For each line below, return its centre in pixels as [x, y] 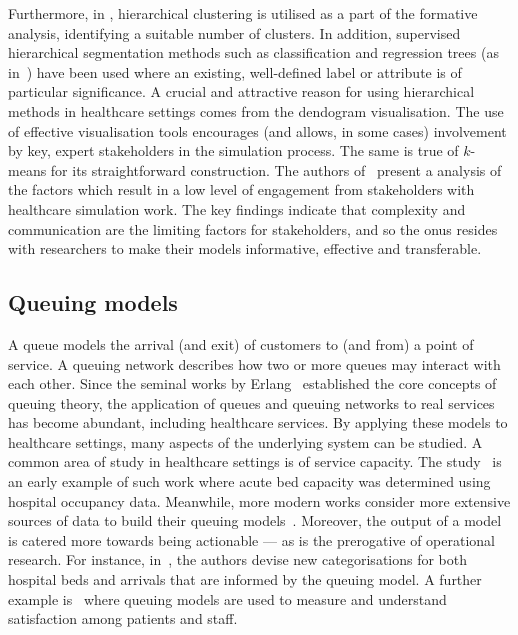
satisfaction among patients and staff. [123, 618]
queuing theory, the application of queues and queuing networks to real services [251, 402]
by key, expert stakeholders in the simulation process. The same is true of [233, 150]
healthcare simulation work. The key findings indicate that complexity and [237, 208]
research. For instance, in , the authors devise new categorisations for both [238, 559]
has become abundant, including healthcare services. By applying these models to [258, 422]
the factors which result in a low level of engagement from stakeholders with [241, 189]
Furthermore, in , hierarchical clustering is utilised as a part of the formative [243, 13]
